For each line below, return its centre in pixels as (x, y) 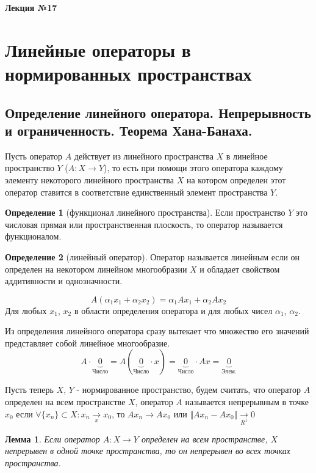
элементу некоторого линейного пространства (89, 179)
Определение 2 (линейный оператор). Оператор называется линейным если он (153, 256)
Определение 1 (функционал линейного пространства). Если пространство (145, 212)
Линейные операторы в (98, 49)
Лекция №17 (31, 7)
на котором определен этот (236, 179)
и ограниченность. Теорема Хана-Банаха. (129, 130)
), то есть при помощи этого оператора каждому (193, 168)
